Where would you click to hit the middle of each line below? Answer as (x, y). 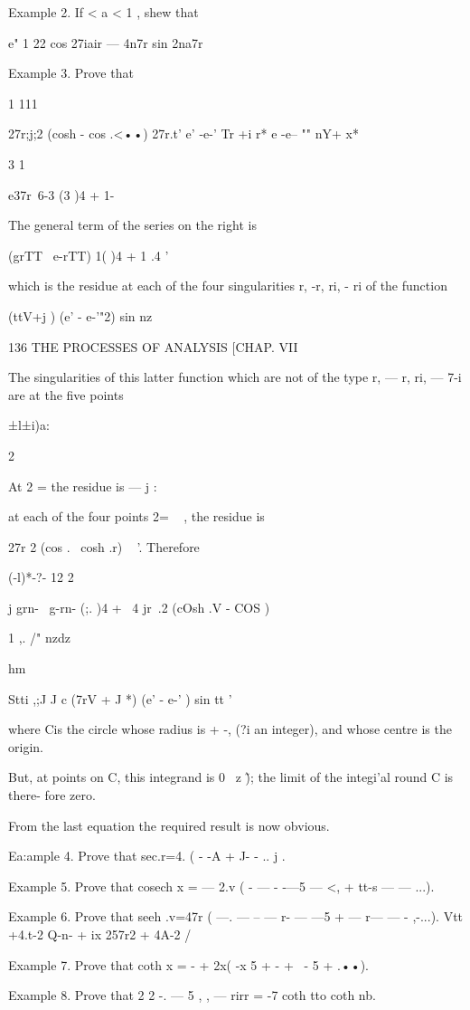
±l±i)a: (29, 425)
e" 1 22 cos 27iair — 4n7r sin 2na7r (106, 42)
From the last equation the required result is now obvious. (169, 825)
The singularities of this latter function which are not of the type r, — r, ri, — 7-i (235, 377)
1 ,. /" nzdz (40, 638)
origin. (26, 746)
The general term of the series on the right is (132, 225)
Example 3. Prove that (71, 73)
